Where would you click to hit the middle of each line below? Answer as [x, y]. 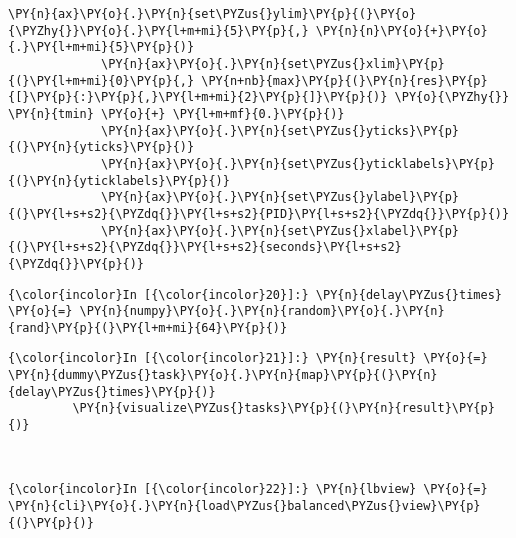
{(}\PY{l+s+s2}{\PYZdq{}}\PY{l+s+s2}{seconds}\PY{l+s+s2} [205, 247]
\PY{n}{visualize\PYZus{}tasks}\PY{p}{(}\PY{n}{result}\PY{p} [283, 408]
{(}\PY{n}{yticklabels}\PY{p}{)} [119, 180]
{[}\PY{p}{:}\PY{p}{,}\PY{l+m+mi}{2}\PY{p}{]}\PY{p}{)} [198, 97]
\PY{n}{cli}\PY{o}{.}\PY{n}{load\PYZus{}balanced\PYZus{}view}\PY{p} [244, 506]
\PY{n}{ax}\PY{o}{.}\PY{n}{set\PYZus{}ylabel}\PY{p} [280, 197]
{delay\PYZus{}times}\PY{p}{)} [112, 391]
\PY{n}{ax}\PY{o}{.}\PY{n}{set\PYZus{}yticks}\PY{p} [280, 130]
